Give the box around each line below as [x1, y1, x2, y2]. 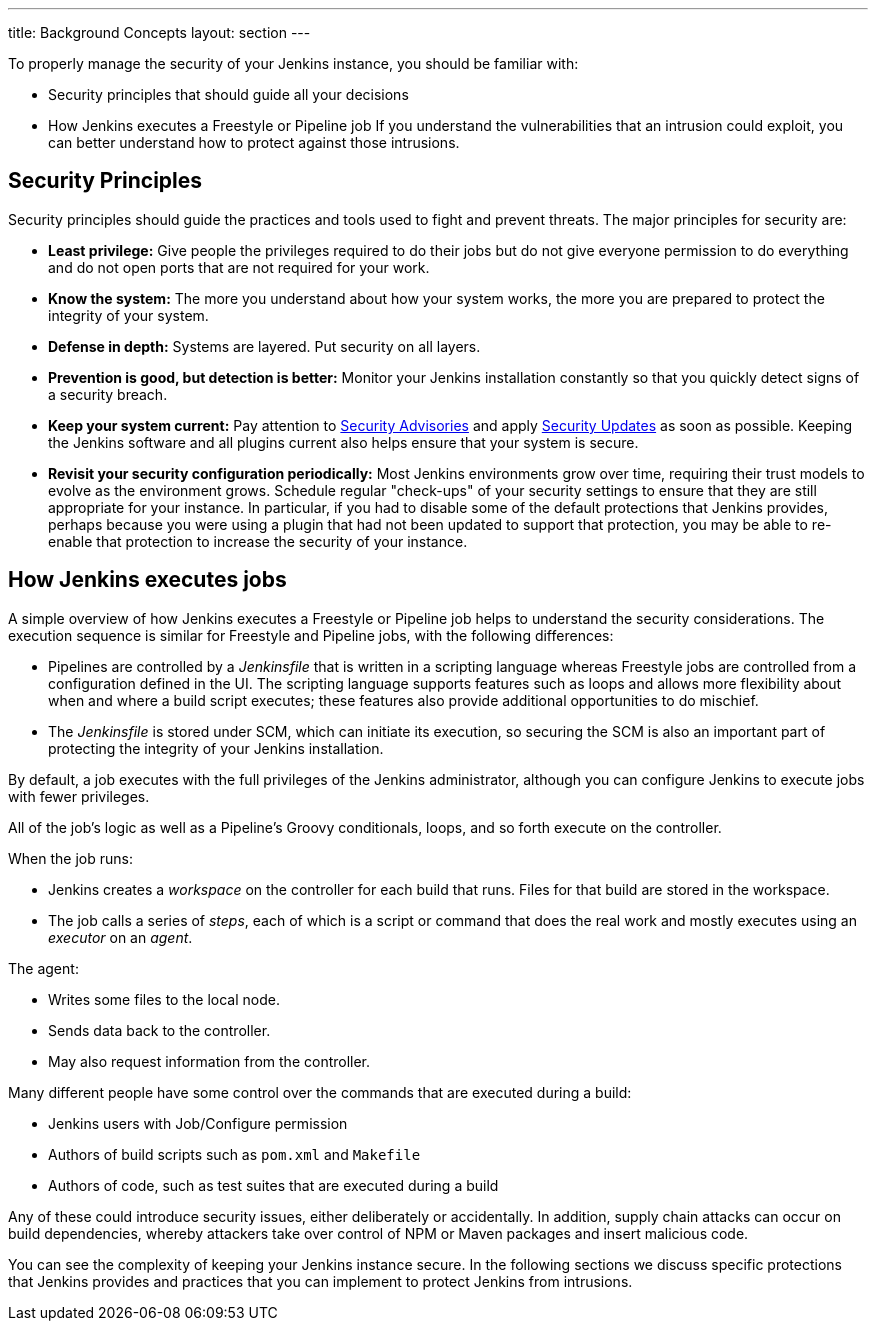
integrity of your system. [48, 306, 209, 324]
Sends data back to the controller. [48, 1021, 271, 1039]
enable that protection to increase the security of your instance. [48, 532, 468, 550]
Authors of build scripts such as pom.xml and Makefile [48, 1145, 421, 1163]
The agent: [8, 959, 79, 977]
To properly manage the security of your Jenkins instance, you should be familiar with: [8, 55, 579, 72]
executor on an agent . [48, 928, 193, 946]
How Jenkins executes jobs [8, 567, 287, 593]
